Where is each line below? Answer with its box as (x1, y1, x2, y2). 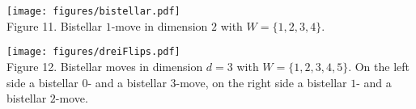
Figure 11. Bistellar (6, 17, 102, 34)
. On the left (348, 57, 410, 74)
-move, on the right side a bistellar (176, 73, 347, 90)
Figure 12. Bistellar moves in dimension (6, 57, 203, 74)
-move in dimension (111, 17, 208, 34)
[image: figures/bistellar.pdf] (6, 6, 180, 17)
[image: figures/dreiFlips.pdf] (6, 46, 180, 58)
